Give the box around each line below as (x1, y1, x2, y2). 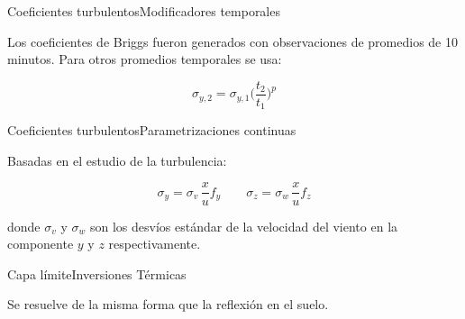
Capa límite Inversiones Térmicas (7, 264, 187, 283)
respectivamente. (108, 234, 201, 253)
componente (7, 234, 74, 253)
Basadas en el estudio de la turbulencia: (7, 150, 227, 169)
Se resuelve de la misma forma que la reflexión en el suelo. (7, 295, 329, 314)
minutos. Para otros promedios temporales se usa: (7, 50, 282, 68)
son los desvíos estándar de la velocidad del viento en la (89, 216, 398, 235)
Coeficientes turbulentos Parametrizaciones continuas (7, 121, 296, 140)
